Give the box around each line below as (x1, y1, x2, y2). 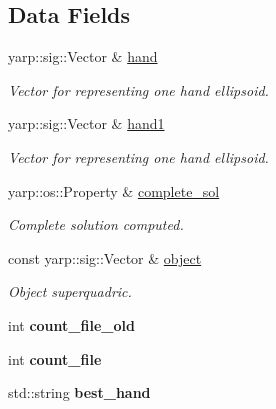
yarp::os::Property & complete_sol (8, 180, 220, 201)
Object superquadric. (8, 281, 132, 302)
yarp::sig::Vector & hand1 (8, 113, 165, 134)
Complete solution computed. (8, 214, 184, 235)
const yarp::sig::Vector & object (8, 247, 202, 268)
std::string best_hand (8, 382, 151, 403)
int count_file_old (8, 314, 135, 335)
